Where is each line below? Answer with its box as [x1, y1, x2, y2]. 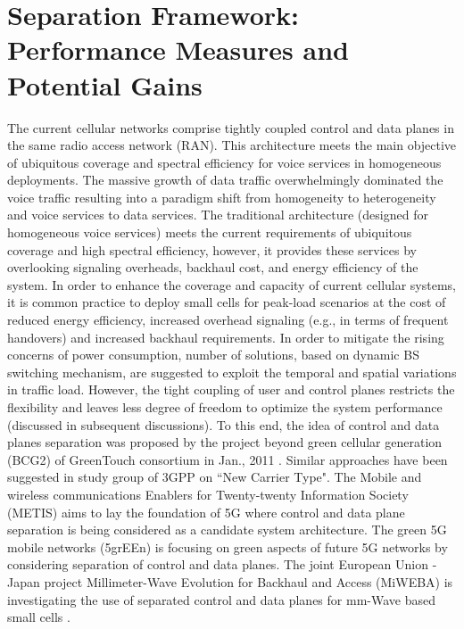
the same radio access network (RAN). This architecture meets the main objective [7, 136, 457, 154]
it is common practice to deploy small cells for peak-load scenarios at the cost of [7, 293, 446, 311]
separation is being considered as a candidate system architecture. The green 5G [7, 520, 447, 539]
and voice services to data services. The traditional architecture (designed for [7, 205, 428, 224]
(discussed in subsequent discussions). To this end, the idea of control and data [7, 415, 440, 434]
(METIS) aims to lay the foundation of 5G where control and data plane [7, 502, 405, 521]
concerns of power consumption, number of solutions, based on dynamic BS [7, 345, 419, 364]
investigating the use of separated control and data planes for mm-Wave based [7, 590, 435, 608]
